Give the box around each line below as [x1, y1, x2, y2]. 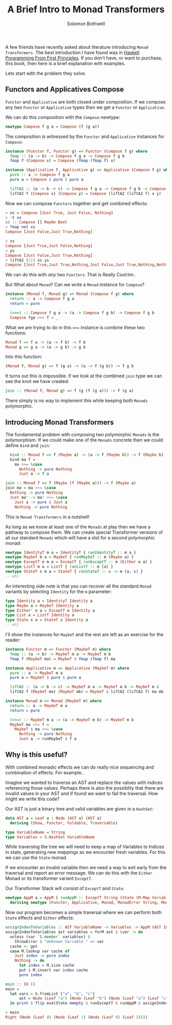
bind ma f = [10, 457, 36, 462]
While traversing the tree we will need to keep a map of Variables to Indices [5, 843, 165, 850]
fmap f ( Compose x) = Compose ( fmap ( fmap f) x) [10, 158, 116, 164]
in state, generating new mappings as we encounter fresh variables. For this [5, 849, 166, 855]
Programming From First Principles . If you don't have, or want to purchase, [5, 55, 163, 61]
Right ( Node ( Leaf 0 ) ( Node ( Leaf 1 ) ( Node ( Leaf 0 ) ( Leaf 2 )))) [5, 1015, 148, 1020]
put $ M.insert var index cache [18, 968, 88, 973]
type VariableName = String [5, 830, 66, 835]
